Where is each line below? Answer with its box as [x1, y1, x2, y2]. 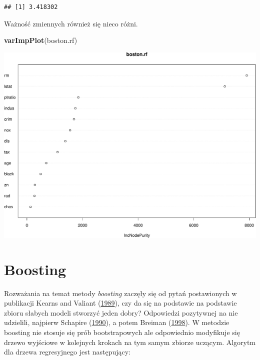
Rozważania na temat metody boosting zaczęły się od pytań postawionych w [4, 288, 237, 298]
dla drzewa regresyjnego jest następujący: [4, 347, 131, 357]
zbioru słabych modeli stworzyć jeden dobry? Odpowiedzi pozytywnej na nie [4, 307, 238, 318]
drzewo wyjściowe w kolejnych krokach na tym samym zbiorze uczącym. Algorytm [4, 337, 256, 347]
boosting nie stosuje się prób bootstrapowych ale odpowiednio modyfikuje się [4, 327, 240, 337]
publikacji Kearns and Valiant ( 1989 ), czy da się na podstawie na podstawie [4, 298, 237, 308]
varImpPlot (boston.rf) [4, 35, 77, 45]
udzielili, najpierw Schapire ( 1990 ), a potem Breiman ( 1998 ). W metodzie [4, 317, 229, 328]
